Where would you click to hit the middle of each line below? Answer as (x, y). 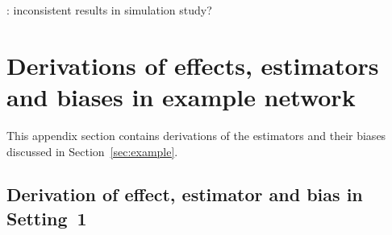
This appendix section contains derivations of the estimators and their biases (196, 135)
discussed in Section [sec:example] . (92, 151)
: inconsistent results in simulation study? (109, 10)
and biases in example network (181, 96)
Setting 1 (47, 218)
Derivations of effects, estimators (193, 65)
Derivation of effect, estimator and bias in (185, 194)
